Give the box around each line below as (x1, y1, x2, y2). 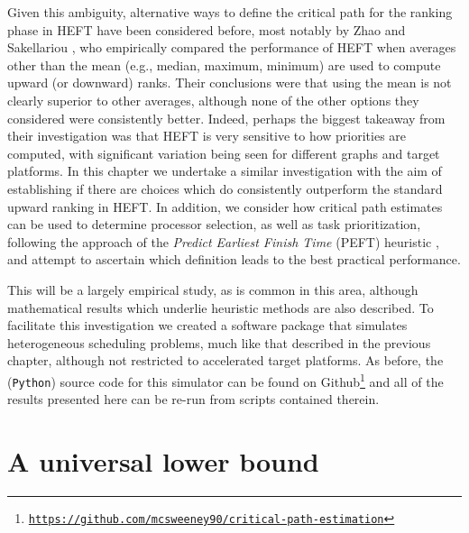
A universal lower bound (7, 442, 319, 479)
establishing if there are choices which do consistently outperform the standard (7, 179, 443, 198)
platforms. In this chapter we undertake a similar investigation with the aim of (7, 161, 442, 180)
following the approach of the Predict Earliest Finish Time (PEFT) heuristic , (7, 232, 439, 251)
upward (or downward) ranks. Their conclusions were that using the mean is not (7, 73, 452, 92)
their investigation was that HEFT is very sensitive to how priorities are (7, 126, 407, 145)
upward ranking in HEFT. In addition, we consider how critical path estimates (7, 197, 443, 216)
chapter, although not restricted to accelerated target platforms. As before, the (7, 351, 444, 370)
